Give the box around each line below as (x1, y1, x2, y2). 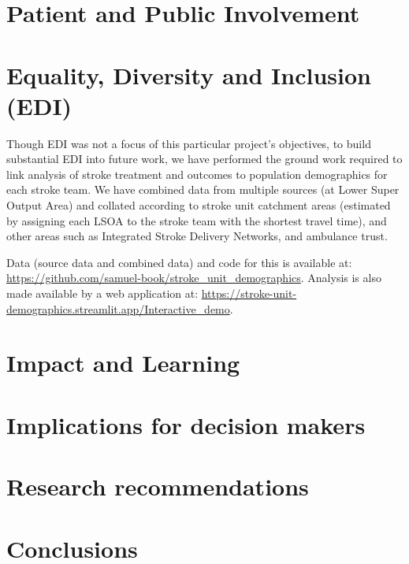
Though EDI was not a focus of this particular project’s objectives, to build (6, 135, 371, 151)
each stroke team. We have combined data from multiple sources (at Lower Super (6, 181, 400, 198)
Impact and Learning (6, 347, 240, 379)
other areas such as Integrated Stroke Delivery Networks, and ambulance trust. (6, 228, 388, 244)
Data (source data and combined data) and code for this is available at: (6, 254, 352, 270)
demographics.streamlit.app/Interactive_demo (6, 300, 230, 317)
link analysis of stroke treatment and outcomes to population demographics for (6, 165, 388, 182)
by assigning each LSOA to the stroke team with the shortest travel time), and (6, 212, 387, 228)
